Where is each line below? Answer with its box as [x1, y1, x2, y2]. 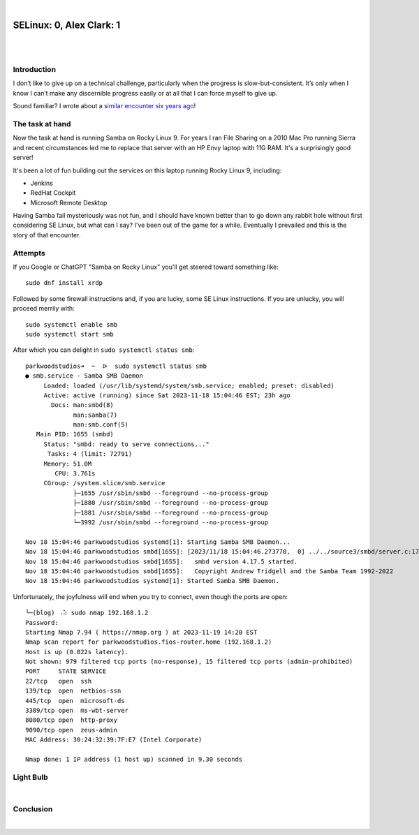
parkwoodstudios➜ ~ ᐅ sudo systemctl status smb [25, 362, 207, 370]
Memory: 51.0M [43, 459, 92, 468]
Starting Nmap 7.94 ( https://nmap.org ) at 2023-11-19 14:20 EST [25, 628, 258, 636]
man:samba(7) [73, 411, 118, 419]
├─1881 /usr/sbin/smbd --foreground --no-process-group [73, 508, 269, 517]
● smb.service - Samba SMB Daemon [25, 372, 143, 380]
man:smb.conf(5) [73, 421, 129, 429]
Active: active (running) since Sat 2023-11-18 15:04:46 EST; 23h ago [43, 391, 291, 399]
